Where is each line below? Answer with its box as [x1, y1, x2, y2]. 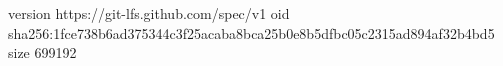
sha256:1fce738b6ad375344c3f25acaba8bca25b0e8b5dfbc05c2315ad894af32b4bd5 [8, 22, 495, 43]
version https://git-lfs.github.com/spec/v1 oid [8, 3, 290, 23]
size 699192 [8, 42, 77, 63]
